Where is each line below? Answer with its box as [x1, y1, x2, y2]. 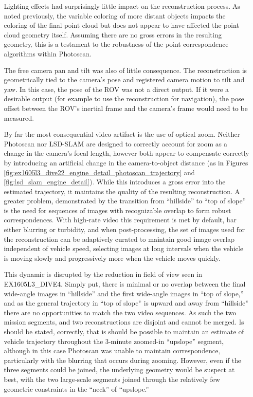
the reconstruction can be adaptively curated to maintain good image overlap [4, 234, 235, 244]
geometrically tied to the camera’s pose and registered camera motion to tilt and [4, 74, 245, 85]
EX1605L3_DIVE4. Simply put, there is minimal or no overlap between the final [4, 279, 246, 289]
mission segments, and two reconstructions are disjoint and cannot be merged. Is [4, 317, 244, 327]
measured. [4, 112, 34, 123]
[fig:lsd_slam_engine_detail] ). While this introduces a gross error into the [4, 177, 226, 187]
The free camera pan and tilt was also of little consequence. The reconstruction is [4, 65, 247, 75]
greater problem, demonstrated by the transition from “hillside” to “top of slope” [4, 196, 246, 206]
